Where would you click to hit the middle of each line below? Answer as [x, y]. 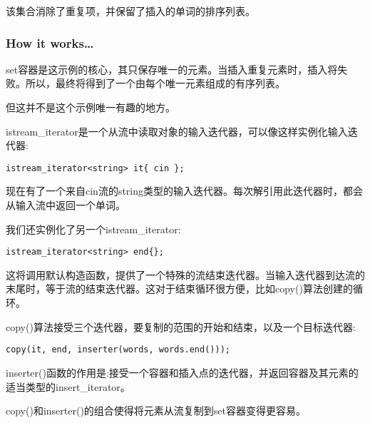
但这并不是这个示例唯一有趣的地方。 [91, 107]
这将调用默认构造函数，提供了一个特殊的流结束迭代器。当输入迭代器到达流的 [185, 274]
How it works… [50, 42]
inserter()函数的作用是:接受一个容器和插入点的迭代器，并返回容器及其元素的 [182, 372]
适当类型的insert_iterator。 [68, 386]
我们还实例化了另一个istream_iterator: [93, 229]
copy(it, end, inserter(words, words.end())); [118, 350]
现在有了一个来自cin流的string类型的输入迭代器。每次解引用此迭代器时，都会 [185, 191]
